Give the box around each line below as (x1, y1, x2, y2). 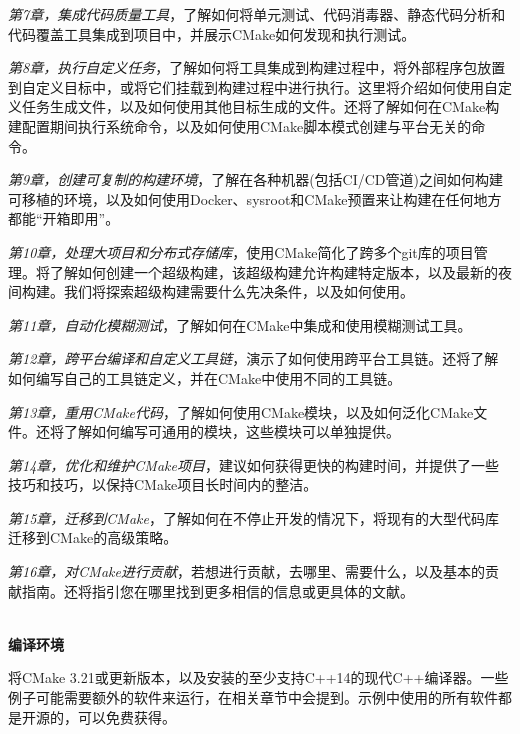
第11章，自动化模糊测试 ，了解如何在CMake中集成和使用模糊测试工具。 (8, 314, 472, 335)
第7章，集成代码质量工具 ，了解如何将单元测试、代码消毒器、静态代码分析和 (8, 4, 506, 24)
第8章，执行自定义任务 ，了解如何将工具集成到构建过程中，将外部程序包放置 (8, 57, 506, 78)
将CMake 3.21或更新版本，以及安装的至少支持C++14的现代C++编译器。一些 (8, 667, 509, 688)
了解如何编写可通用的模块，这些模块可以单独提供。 (63, 421, 400, 442)
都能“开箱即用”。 (8, 208, 120, 229)
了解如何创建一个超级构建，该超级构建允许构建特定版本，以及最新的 (49, 261, 498, 282)
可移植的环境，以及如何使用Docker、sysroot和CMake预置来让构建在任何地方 (8, 188, 502, 209)
